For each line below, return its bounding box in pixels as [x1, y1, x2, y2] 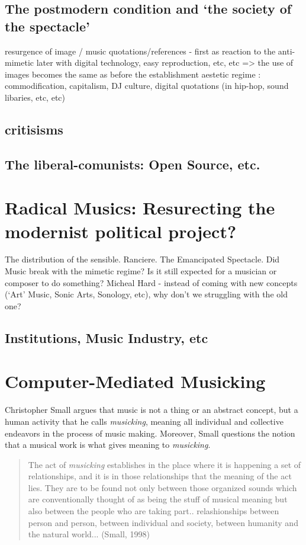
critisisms [5, 120, 63, 138]
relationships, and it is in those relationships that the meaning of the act [28, 470, 292, 482]
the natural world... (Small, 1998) [28, 528, 150, 540]
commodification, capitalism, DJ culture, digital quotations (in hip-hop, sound [5, 79, 289, 92]
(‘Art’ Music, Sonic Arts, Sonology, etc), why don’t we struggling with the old [5, 288, 288, 300]
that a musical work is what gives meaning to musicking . [5, 438, 211, 451]
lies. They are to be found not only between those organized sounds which [28, 481, 297, 493]
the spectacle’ [5, 17, 90, 35]
